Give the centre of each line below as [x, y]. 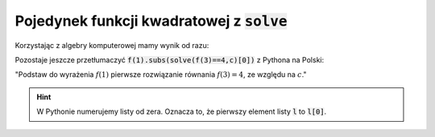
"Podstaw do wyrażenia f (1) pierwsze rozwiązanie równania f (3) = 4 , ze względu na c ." [161, 75]
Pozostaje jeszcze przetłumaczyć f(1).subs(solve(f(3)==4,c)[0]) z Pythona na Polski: [170, 59]
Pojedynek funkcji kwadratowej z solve [151, 21]
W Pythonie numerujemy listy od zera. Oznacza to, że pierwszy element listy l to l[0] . [182, 111]
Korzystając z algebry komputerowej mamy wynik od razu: [112, 45]
